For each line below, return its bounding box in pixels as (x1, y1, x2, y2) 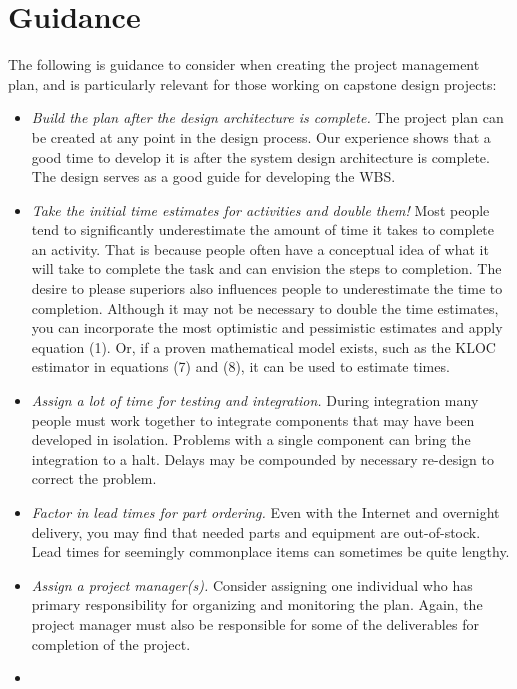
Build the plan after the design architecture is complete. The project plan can (31, 107, 504, 128)
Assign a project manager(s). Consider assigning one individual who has (31, 574, 473, 595)
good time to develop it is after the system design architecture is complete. (31, 146, 490, 167)
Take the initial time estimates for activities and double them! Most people (31, 199, 490, 220)
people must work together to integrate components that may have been (31, 409, 475, 430)
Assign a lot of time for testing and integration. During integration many (31, 390, 479, 411)
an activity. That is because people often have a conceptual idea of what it (31, 238, 489, 259)
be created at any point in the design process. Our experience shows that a (31, 126, 491, 147)
